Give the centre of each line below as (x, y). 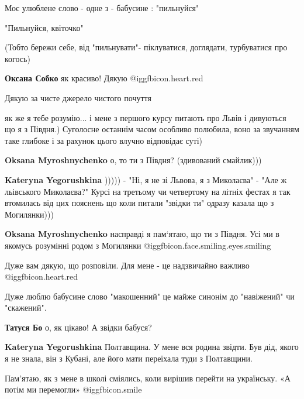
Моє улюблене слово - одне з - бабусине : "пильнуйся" (102, 8)
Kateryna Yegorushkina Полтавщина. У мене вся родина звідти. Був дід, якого (152, 347)
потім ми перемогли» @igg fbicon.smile (73, 389)
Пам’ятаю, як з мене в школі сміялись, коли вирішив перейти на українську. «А (148, 378)
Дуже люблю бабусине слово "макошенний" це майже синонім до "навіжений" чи (150, 296)
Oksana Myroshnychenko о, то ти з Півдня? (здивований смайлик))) (133, 160)
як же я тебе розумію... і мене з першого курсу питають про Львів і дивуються (146, 117)
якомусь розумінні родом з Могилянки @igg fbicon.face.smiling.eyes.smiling (138, 245)
